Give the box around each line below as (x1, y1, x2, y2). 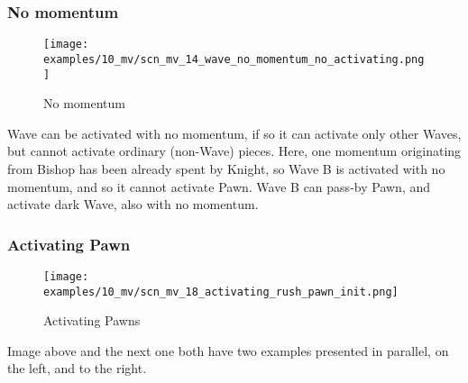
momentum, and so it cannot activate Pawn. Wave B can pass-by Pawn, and (7, 177, 430, 196)
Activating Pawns (43, 311, 141, 330)
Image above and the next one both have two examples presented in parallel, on (7, 341, 449, 360)
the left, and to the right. (7, 359, 147, 378)
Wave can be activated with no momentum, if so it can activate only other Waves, (7, 123, 462, 142)
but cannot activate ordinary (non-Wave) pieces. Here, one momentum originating (7, 141, 462, 160)
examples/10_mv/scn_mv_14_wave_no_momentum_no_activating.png (43, 52, 425, 66)
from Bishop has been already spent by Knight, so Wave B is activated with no (7, 159, 445, 178)
